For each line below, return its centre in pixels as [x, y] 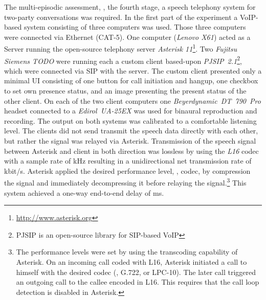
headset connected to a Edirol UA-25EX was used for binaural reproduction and [131, 111]
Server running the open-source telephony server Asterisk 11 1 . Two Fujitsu [121, 48]
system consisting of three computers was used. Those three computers [135, 27]
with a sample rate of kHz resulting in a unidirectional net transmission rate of [128, 161]
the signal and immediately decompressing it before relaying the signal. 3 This [125, 182]
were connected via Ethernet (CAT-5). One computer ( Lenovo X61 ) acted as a [127, 37]
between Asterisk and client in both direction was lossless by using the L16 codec [131, 151]
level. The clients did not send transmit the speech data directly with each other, [131, 131]
